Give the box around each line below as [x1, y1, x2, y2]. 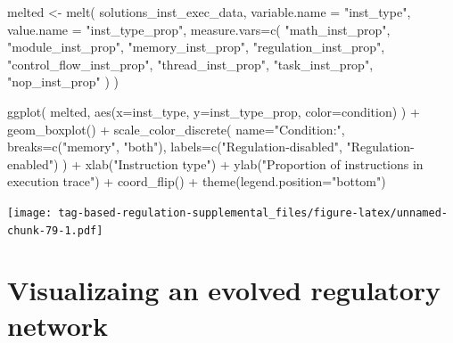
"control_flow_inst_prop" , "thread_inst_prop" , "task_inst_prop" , [7, 54, 374, 73]
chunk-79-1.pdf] [7, 224, 103, 237]
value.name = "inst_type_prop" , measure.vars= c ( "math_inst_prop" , [7, 20, 391, 38]
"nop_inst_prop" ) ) [7, 72, 119, 91]
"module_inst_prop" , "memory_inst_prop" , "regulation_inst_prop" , [7, 37, 385, 56]
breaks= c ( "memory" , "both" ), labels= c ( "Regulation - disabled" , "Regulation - [7, 137, 415, 156]
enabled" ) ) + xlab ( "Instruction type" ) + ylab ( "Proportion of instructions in [7, 154, 424, 173]
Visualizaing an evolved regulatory [7, 272, 441, 308]
